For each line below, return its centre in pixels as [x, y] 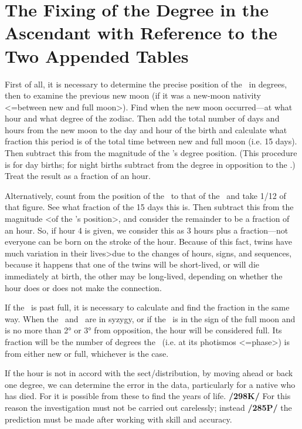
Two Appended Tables [97, 55]
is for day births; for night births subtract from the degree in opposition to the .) [150, 164]
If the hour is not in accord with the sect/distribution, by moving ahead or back [149, 373]
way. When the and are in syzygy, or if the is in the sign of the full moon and [150, 318]
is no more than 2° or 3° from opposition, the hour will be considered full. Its [143, 330]
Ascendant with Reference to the [141, 33]
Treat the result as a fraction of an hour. [78, 176]
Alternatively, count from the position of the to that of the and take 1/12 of [145, 195]
